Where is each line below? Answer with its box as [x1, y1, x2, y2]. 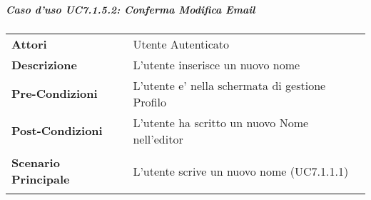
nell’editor [133, 130, 183, 147]
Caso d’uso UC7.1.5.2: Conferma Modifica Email [6, 1, 255, 16]
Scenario [11, 154, 60, 171]
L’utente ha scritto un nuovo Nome [133, 114, 309, 131]
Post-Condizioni [11, 122, 103, 139]
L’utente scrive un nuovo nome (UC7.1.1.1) [133, 162, 349, 179]
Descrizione [11, 56, 77, 73]
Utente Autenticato [133, 35, 230, 52]
